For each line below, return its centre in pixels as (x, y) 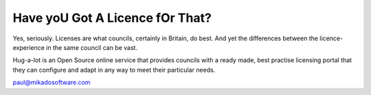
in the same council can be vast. (91, 47)
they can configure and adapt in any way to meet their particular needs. (114, 70)
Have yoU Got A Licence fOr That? (112, 18)
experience (29, 47)
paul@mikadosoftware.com (52, 83)
